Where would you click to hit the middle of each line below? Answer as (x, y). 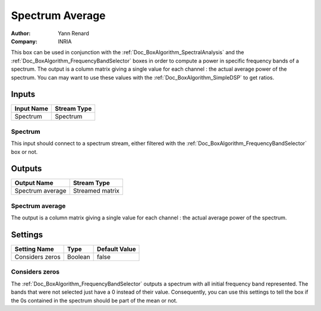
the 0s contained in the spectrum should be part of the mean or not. (94, 300)
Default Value (117, 249)
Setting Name (34, 249)
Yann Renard (73, 33)
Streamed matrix (96, 191)
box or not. (24, 152)
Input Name (32, 109)
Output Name (34, 183)
